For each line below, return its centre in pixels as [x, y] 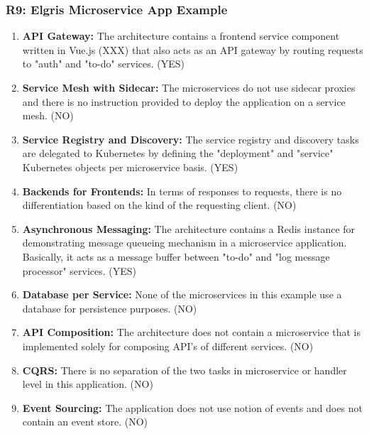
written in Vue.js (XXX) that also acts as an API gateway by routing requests [193, 49]
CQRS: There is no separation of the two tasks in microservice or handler [184, 370]
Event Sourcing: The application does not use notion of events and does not [193, 407]
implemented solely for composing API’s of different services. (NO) [168, 346]
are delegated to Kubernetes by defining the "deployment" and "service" [178, 153]
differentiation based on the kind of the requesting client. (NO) [159, 205]
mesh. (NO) [48, 115]
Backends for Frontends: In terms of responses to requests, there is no [182, 191]
